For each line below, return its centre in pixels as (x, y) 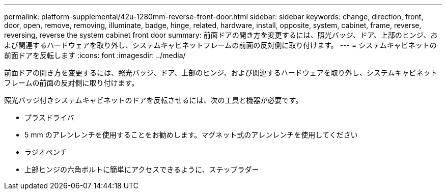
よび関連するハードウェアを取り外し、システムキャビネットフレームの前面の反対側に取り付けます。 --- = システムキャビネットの (220, 45)
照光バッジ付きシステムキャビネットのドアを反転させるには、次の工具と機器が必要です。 (154, 100)
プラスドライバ (49, 117)
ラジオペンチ (46, 152)
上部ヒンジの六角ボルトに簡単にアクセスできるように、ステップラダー (142, 169)
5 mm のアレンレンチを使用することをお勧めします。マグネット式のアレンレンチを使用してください (191, 135)
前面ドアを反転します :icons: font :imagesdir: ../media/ (95, 55)
